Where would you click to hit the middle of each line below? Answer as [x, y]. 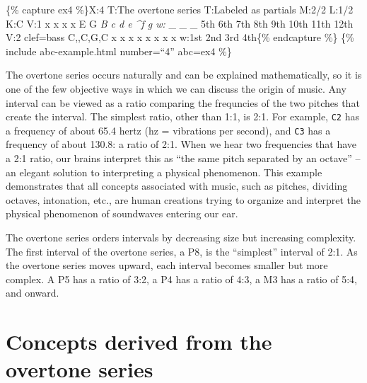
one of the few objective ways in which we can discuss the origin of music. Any [176, 88]
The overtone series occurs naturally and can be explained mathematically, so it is [184, 75]
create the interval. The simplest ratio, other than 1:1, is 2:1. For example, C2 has [182, 116]
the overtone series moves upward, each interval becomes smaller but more [167, 265]
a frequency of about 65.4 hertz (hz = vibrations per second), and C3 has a [168, 130]
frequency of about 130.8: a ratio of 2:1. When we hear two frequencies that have [181, 144]
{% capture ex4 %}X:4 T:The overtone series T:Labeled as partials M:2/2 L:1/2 [180, 9]
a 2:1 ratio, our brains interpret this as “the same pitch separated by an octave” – [183, 158]
